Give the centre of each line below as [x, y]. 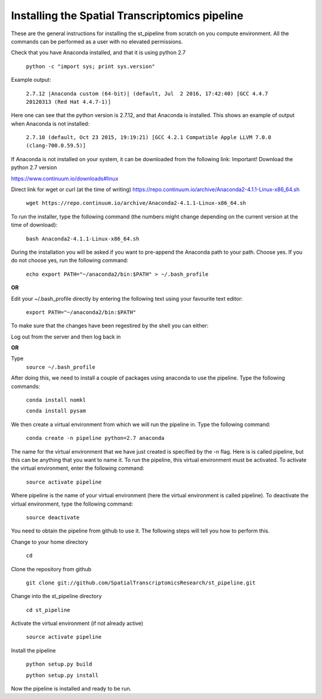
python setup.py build [59, 664]
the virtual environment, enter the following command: [78, 468]
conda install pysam [56, 411]
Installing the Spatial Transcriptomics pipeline [127, 16]
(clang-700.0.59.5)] [56, 146]
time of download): [34, 225]
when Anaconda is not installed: [50, 124]
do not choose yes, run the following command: [69, 260]
